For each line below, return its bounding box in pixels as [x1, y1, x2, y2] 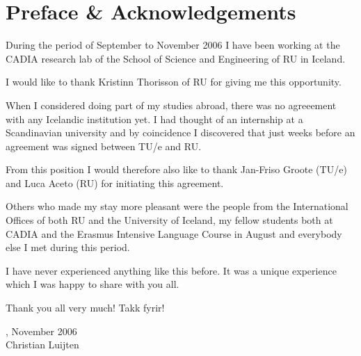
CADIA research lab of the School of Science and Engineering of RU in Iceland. [6, 51, 346, 65]
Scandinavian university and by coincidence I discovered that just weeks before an [6, 125, 355, 140]
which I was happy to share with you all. [6, 277, 179, 291]
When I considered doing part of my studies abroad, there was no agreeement [6, 97, 337, 112]
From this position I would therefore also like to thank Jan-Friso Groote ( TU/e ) [6, 162, 347, 177]
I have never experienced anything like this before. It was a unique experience [6, 263, 337, 277]
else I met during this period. [6, 240, 130, 254]
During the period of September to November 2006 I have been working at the [6, 38, 340, 52]
